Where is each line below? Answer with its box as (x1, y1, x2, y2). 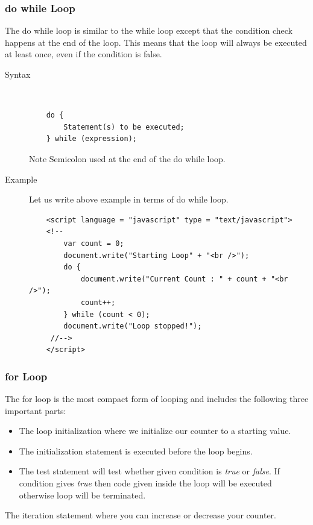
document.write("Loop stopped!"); (63, 322, 202, 331)
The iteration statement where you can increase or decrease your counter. (5, 509, 277, 521)
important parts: (5, 404, 66, 417)
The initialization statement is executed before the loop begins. (19, 444, 253, 457)
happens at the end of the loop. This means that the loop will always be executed (5, 36, 307, 48)
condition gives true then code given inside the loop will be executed (19, 477, 272, 489)
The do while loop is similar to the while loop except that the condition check (5, 24, 292, 37)
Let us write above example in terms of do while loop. (29, 193, 229, 206)
